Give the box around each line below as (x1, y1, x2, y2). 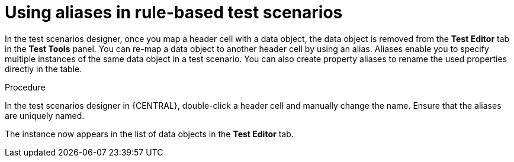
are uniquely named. (5, 110, 85, 121)
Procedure (5, 82, 46, 92)
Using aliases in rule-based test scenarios (5, 2, 343, 22)
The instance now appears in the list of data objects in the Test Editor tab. (5, 128, 294, 139)
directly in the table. (5, 63, 82, 74)
